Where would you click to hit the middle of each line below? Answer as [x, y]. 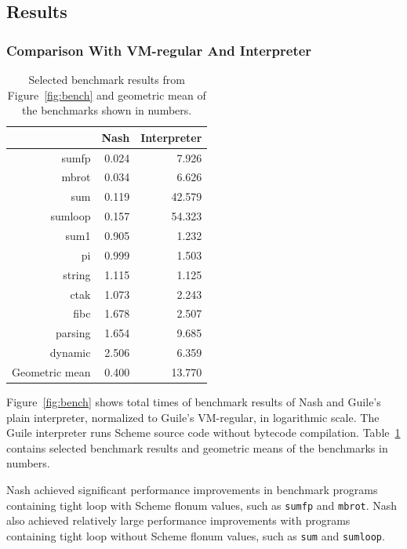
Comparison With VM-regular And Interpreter [159, 50]
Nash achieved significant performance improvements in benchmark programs [192, 489]
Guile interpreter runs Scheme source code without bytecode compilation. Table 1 [203, 433]
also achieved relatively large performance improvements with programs [178, 520]
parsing [73, 333]
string [77, 274]
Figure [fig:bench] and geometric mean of [107, 95]
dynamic [70, 353]
